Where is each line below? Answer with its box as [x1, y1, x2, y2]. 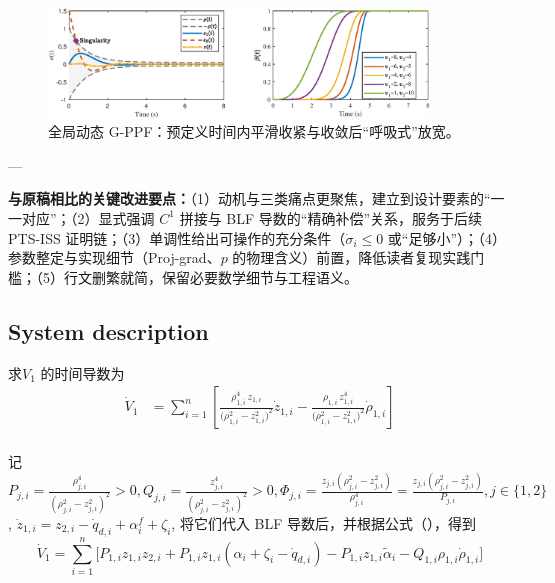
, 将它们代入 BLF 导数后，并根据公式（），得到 [171, 512, 477, 533]
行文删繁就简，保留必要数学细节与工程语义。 [63, 266, 358, 287]
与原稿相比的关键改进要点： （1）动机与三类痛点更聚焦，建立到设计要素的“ [8, 188, 491, 209]
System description [8, 315, 209, 346]
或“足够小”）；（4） [387, 227, 507, 248]
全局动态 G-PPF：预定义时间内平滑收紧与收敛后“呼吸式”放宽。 [48, 121, 460, 142]
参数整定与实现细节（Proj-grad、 [8, 247, 221, 268]
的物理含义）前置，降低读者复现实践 [232, 247, 471, 268]
